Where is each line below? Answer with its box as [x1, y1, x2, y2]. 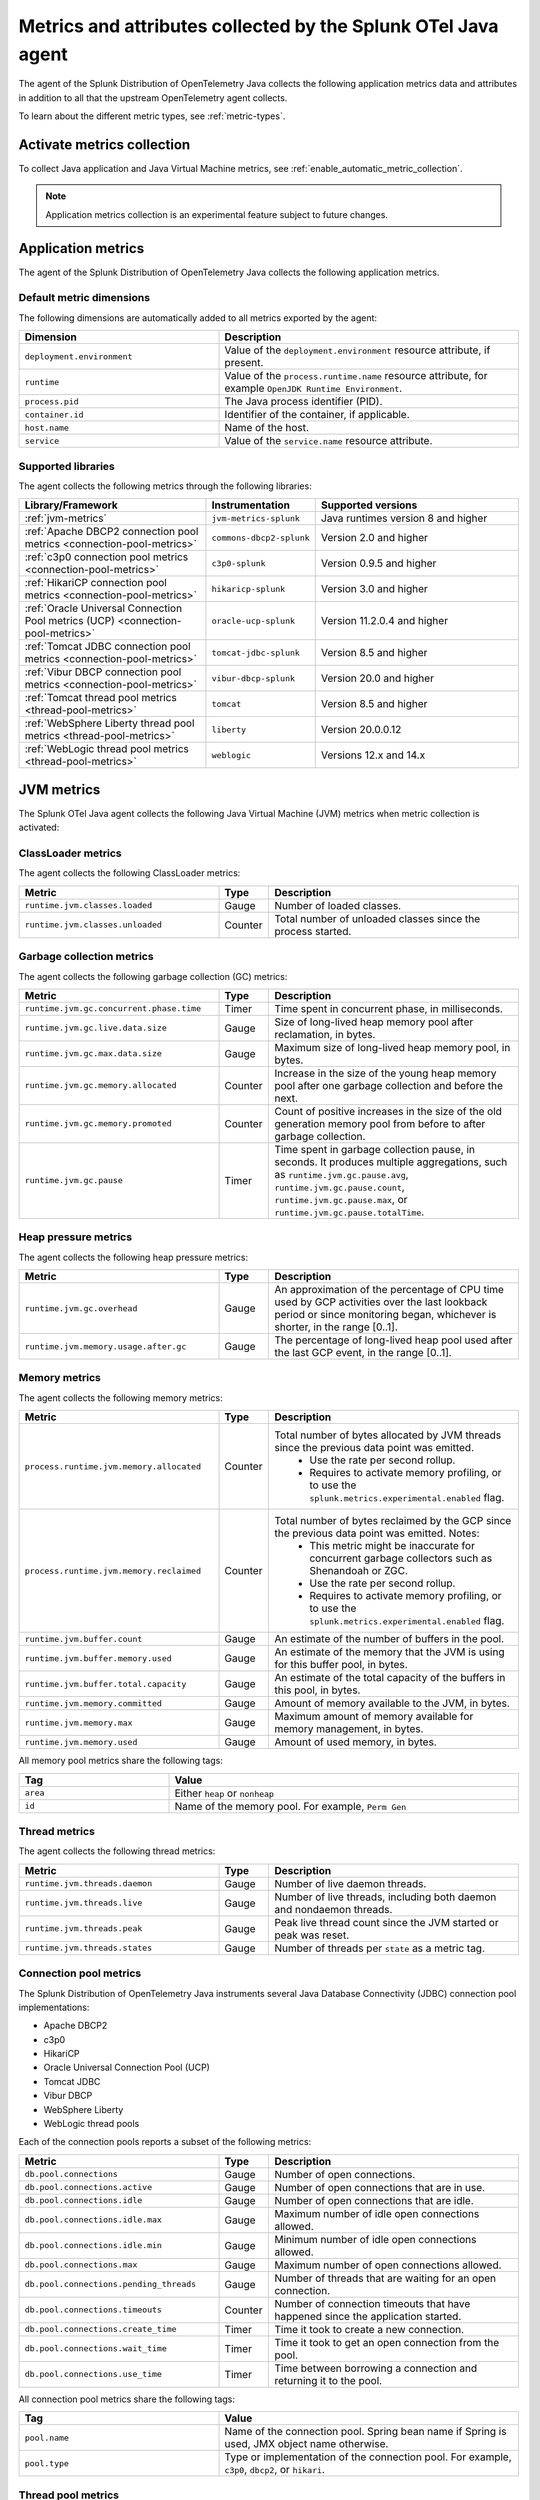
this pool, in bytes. [274, 1683, 361, 1697]
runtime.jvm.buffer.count [24, 1633, 143, 1644]
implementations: [18, 2001, 90, 2013]
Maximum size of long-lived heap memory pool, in [274, 1040, 511, 1054]
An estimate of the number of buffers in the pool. [274, 1632, 505, 1646]
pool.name [24, 2432, 70, 2443]
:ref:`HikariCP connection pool [24, 576, 167, 590]
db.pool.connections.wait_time [24, 2343, 167, 2354]
